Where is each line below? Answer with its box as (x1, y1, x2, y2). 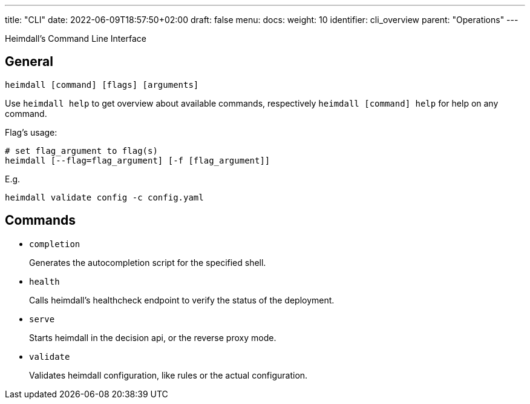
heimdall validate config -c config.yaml (5, 192, 204, 202)
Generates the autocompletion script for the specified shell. (29, 257, 266, 268)
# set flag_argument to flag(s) (5, 145, 158, 156)
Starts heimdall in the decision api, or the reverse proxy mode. (29, 332, 276, 343)
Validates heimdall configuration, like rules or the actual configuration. (29, 369, 308, 380)
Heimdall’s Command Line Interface (5, 33, 146, 44)
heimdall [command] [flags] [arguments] (5, 79, 199, 90)
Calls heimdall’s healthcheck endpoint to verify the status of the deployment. (29, 294, 335, 305)
